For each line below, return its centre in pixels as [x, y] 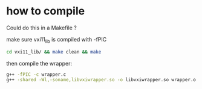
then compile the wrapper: [39, 63]
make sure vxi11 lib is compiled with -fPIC [57, 40]
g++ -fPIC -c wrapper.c [36, 74]
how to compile [46, 11]
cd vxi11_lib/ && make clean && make [54, 52]
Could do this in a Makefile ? [41, 28]
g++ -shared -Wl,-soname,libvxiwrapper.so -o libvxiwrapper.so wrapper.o [101, 80]
